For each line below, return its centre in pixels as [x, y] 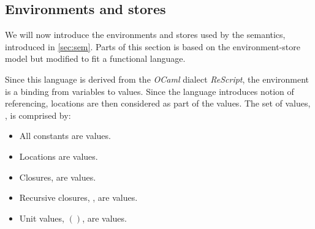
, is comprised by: [38, 115]
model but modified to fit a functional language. [95, 58]
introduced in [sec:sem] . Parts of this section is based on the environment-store [153, 46]
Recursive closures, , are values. [78, 197]
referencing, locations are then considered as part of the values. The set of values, [158, 103]
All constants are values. [65, 136]
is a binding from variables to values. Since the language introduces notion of [150, 91]
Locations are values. [59, 156]
